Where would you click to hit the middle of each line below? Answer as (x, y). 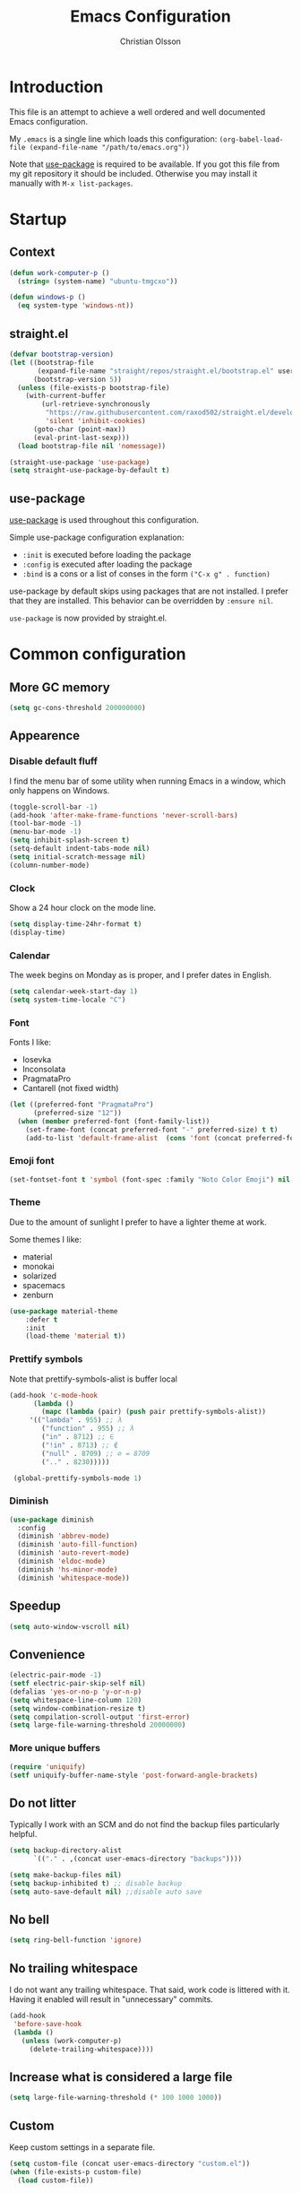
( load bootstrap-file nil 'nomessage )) (92, 446)
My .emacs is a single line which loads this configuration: (113, 139)
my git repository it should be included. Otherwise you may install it (133, 173)
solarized (39, 1276)
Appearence (45, 736)
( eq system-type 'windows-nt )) (76, 306)
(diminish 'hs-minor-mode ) (68, 1569)
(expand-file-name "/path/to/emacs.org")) (110, 147)
